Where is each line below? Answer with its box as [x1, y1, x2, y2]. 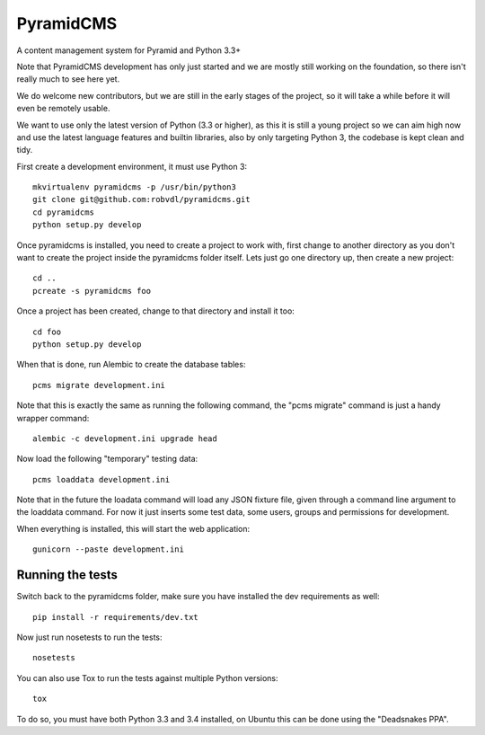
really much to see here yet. [16, 74, 120, 84]
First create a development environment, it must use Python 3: [16, 161, 247, 172]
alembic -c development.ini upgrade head [32, 433, 217, 444]
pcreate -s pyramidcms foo [32, 286, 152, 296]
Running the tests [16, 567, 119, 583]
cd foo [32, 326, 62, 337]
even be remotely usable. [16, 103, 110, 114]
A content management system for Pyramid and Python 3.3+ [16, 45, 242, 56]
